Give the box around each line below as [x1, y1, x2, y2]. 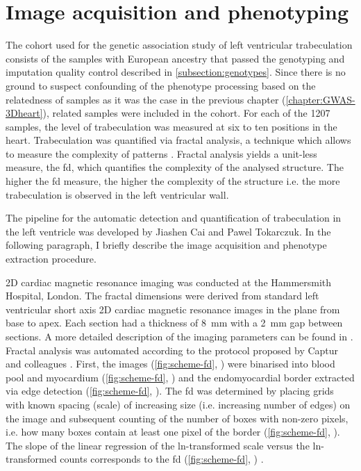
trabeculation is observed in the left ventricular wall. [6, 187, 229, 201]
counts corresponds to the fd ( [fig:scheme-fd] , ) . [60, 452, 264, 466]
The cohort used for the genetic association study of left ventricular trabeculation [6, 38, 353, 52]
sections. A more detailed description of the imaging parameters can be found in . [6, 329, 353, 343]
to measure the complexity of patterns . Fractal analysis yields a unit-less [6, 146, 317, 160]
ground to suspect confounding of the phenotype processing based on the [6, 78, 316, 92]
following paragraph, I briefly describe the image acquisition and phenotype [6, 238, 327, 252]
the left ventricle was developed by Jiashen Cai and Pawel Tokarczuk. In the [6, 224, 331, 238]
